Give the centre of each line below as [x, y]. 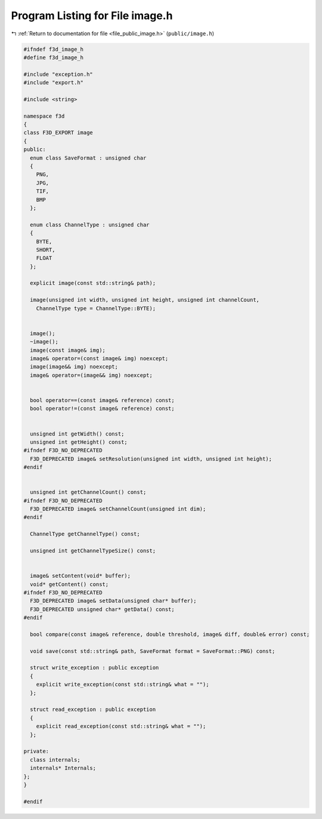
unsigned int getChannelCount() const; [88, 492]
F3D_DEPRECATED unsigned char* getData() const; [103, 609]
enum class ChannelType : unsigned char [90, 225]
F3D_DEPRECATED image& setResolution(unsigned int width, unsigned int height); [151, 459]
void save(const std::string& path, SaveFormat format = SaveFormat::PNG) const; [153, 651]
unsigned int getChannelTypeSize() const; [93, 550]
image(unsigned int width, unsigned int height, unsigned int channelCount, [145, 300]
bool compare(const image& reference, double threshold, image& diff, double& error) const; [170, 634]
